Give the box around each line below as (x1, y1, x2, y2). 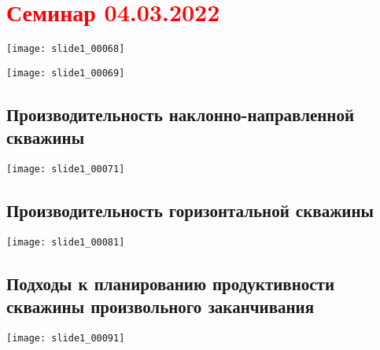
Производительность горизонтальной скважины (6, 198, 374, 223)
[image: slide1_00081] (6, 236, 125, 248)
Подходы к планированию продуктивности (6, 271, 335, 295)
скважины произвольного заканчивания (6, 294, 315, 319)
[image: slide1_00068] (6, 43, 125, 55)
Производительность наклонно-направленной (6, 101, 355, 126)
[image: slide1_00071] (6, 164, 125, 175)
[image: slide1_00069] (6, 67, 125, 79)
